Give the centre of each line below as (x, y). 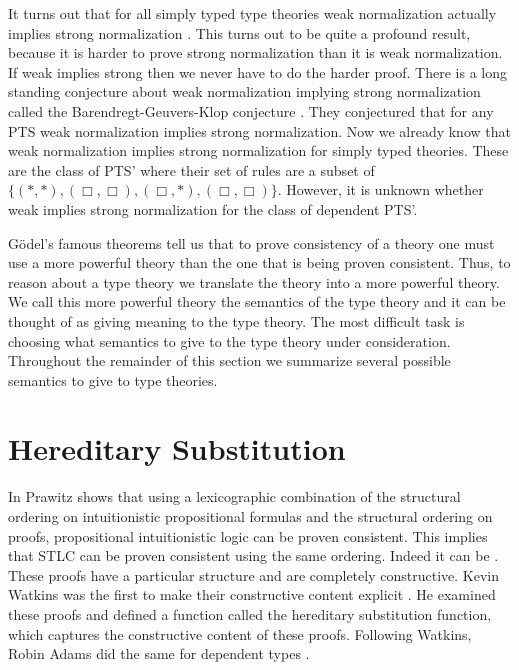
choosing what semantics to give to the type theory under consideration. (229, 340)
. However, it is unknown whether (380, 189)
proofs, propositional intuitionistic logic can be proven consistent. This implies (248, 535)
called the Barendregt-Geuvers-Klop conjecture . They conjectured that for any (251, 110)
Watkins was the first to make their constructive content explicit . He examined (252, 594)
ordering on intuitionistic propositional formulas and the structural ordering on (250, 516)
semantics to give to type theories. (113, 379)
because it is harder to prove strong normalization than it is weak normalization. (255, 52)
